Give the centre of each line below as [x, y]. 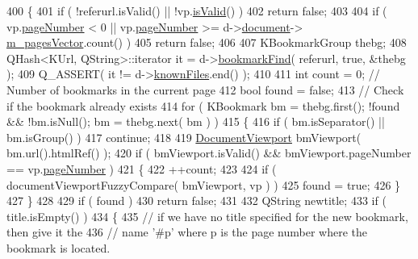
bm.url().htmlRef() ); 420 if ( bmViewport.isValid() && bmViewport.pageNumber [209, 153]
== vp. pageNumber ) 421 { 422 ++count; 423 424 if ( [142, 168]
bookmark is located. [59, 247]
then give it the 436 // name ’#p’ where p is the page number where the [187, 232]
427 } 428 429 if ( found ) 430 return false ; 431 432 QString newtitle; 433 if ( [196, 201]
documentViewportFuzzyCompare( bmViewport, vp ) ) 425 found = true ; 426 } [204, 184]
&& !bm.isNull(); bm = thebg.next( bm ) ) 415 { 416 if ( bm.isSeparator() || [196, 121]
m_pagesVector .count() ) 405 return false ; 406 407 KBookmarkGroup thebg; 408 [207, 42]
